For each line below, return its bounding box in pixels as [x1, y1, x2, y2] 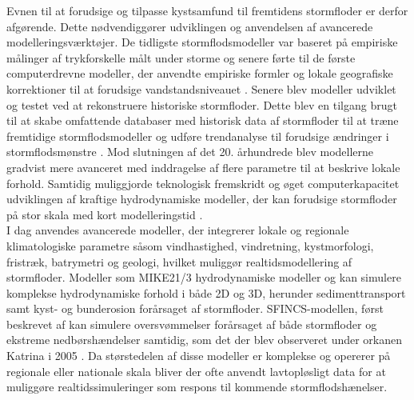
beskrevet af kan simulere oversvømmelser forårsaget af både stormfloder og [6, 315, 377, 332]
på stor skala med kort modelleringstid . [6, 206, 203, 222]
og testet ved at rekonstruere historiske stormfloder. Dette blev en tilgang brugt [6, 96, 397, 113]
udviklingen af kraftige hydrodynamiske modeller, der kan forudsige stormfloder [6, 190, 397, 207]
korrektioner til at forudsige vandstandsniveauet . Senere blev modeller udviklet [6, 80, 396, 97]
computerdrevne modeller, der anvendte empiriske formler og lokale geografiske [6, 65, 393, 82]
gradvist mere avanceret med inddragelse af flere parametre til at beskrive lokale [6, 158, 400, 175]
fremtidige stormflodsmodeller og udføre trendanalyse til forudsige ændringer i [6, 127, 389, 144]
